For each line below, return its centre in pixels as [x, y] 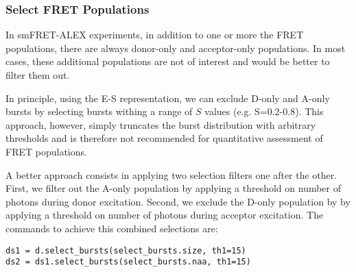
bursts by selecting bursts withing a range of [99, 111]
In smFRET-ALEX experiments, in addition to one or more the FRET [155, 35]
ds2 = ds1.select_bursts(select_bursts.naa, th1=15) [128, 262]
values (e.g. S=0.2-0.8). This [264, 111]
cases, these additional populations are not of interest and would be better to [168, 61]
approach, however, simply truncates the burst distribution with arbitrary [161, 124]
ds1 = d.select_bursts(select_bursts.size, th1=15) [126, 250]
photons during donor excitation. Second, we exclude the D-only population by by [178, 201]
